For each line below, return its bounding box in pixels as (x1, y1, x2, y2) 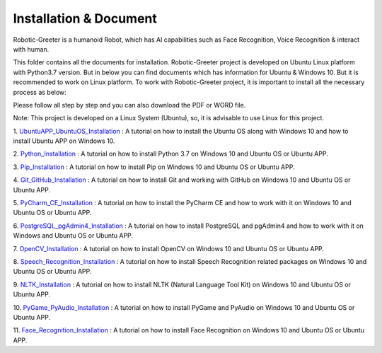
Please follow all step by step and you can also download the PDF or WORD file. (13, 100, 246, 109)
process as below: (13, 88, 66, 96)
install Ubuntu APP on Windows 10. (13, 137, 115, 145)
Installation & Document (13, 11, 157, 26)
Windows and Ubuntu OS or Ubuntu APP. (13, 231, 134, 240)
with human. (13, 45, 50, 53)
